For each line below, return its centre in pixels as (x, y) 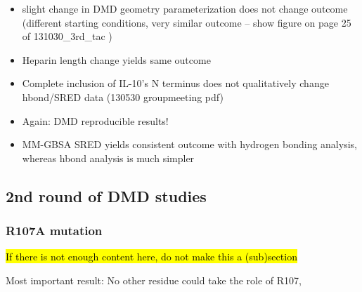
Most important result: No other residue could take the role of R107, (154, 280)
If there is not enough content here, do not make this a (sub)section (151, 257)
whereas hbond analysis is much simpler (108, 158)
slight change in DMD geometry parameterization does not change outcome (185, 8)
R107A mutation (54, 231)
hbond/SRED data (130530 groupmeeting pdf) (123, 97)
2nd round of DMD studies (106, 195)
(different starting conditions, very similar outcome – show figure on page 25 (187, 22)
